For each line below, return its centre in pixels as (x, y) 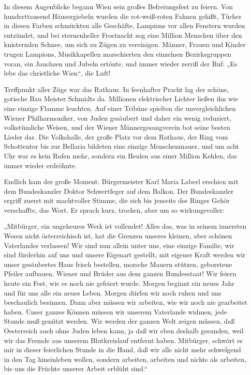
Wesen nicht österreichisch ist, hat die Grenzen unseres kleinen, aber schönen (118, 236)
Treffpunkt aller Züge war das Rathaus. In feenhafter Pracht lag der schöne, (117, 89)
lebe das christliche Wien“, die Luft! (57, 73)
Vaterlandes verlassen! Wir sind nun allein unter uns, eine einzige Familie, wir (119, 245)
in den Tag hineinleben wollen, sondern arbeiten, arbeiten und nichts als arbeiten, (125, 359)
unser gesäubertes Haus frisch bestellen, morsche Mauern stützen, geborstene (118, 264)
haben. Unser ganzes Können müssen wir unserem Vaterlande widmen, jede (116, 311)
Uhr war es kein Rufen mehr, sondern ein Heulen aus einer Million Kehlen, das (121, 155)
